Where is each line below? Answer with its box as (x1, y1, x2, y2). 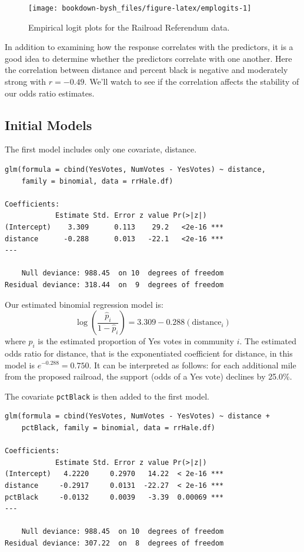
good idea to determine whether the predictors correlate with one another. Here (5, 52, 292, 64)
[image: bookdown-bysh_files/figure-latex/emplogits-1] (28, 4, 252, 12)
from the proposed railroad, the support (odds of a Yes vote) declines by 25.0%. (5, 370, 292, 383)
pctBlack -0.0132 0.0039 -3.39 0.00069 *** (5, 493, 224, 501)
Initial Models (5, 115, 92, 134)
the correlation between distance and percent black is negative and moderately (5, 64, 288, 76)
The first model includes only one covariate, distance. (5, 143, 197, 155)
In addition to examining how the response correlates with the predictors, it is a (5, 41, 293, 53)
